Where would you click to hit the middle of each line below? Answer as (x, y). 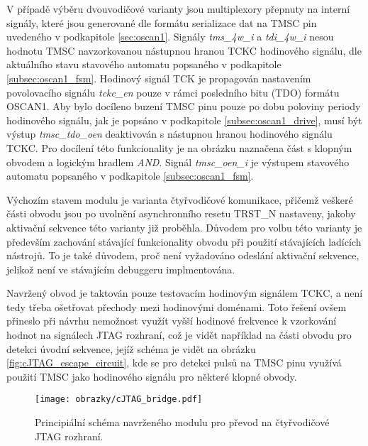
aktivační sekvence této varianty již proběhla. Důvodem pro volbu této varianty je (184, 227)
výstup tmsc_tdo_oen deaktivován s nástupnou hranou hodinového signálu (169, 134)
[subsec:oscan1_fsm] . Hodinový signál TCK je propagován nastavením (159, 78)
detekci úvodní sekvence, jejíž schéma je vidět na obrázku (131, 348)
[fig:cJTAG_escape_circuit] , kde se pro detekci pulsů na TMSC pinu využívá (174, 363)
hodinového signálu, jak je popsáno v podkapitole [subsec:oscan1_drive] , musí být (184, 120)
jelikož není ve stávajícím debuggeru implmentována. (121, 269)
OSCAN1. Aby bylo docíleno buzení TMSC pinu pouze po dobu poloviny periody (184, 106)
